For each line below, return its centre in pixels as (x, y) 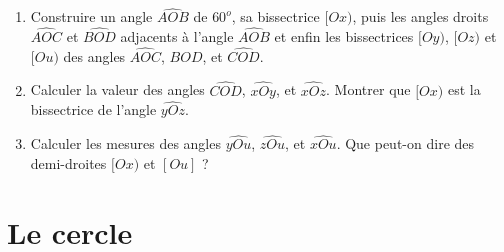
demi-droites (68, 162)
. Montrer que (368, 89)
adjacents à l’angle (177, 36)
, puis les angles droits (420, 16)
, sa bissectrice (275, 16)
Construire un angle (91, 16)
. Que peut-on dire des (405, 143)
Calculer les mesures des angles (125, 143)
